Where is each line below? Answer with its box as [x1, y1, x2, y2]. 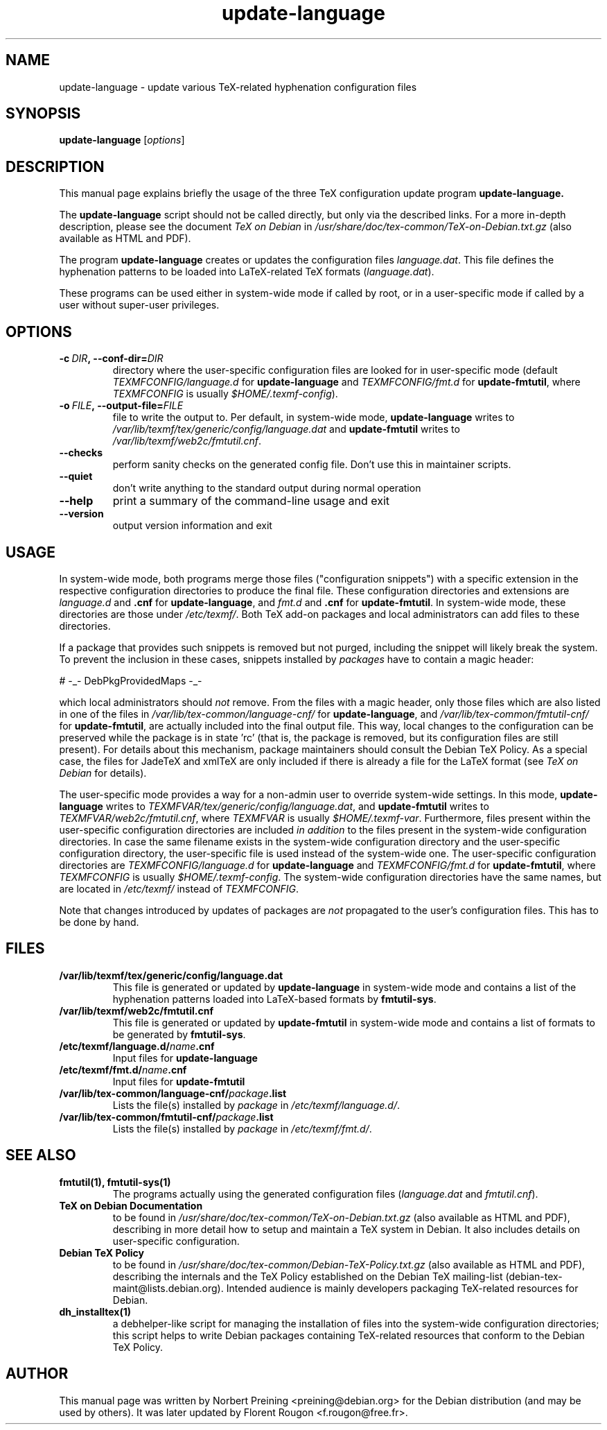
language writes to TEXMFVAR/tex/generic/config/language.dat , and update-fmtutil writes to [59, 800, 489, 812]
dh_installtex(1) [59, 1305, 132, 1318]
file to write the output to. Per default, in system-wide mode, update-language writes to [112, 411, 515, 424]
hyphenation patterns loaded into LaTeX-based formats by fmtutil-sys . [112, 992, 437, 1005]
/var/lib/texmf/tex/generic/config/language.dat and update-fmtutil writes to [112, 423, 460, 436]
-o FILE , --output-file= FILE [59, 399, 184, 412]
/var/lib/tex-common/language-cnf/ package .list [59, 1087, 287, 1099]
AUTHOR [6, 1365, 69, 1383]
